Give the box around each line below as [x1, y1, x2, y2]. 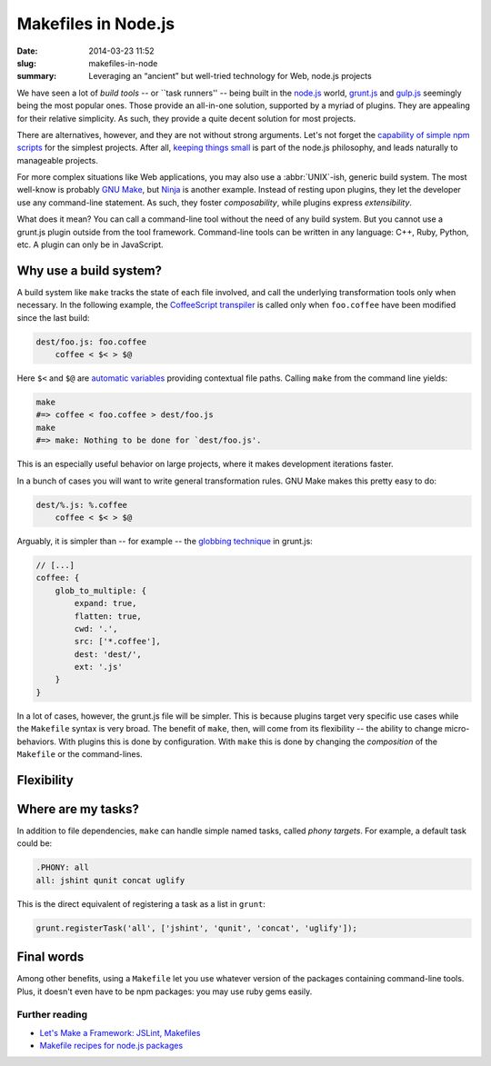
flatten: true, [74, 611, 143, 622]
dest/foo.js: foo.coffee [35, 336, 147, 347]
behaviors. [16, 736, 57, 747]
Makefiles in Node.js [16, 14, 175, 34]
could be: [16, 838, 53, 849]
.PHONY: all [35, 862, 90, 872]
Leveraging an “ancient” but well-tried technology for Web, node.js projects [88, 71, 372, 82]
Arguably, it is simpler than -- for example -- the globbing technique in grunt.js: [16, 535, 313, 546]
